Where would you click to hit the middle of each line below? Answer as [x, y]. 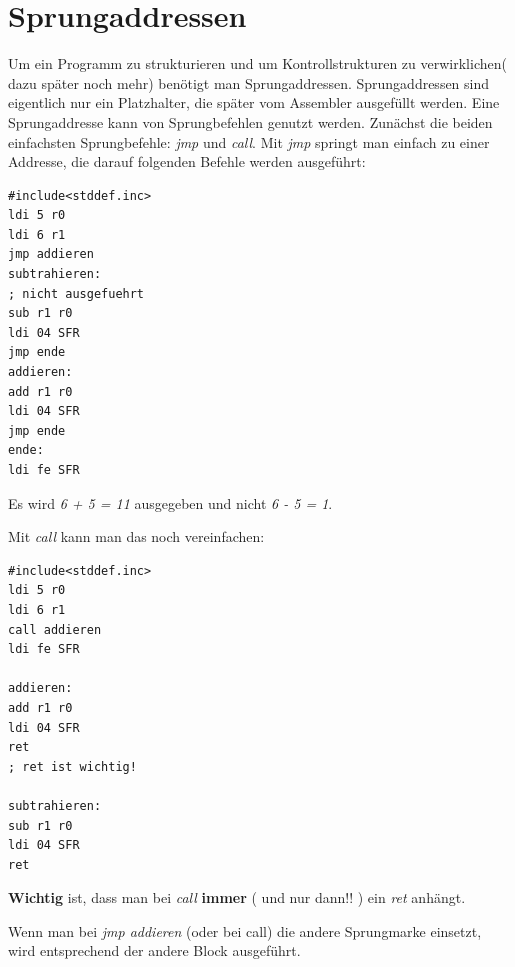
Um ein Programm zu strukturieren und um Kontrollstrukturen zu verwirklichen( [257, 63]
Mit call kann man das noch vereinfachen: [136, 536]
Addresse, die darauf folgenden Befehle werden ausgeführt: [187, 161]
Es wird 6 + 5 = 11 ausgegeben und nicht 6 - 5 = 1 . [170, 502]
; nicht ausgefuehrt [76, 293]
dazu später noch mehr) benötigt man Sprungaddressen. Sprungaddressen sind [249, 82]
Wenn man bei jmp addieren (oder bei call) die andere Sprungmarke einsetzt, [245, 930]
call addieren [55, 629]
